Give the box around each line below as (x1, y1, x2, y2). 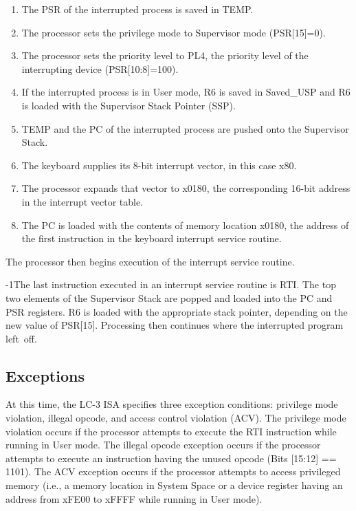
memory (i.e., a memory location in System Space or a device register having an (5, 478, 343, 492)
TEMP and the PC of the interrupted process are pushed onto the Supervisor (21, 121, 349, 135)
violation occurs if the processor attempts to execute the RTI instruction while (5, 424, 337, 438)
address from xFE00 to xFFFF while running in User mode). (5, 491, 263, 505)
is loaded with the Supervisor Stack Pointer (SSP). (21, 98, 236, 112)
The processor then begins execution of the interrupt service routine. (5, 254, 295, 268)
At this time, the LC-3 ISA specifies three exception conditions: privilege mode (5, 397, 338, 411)
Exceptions (5, 365, 85, 386)
